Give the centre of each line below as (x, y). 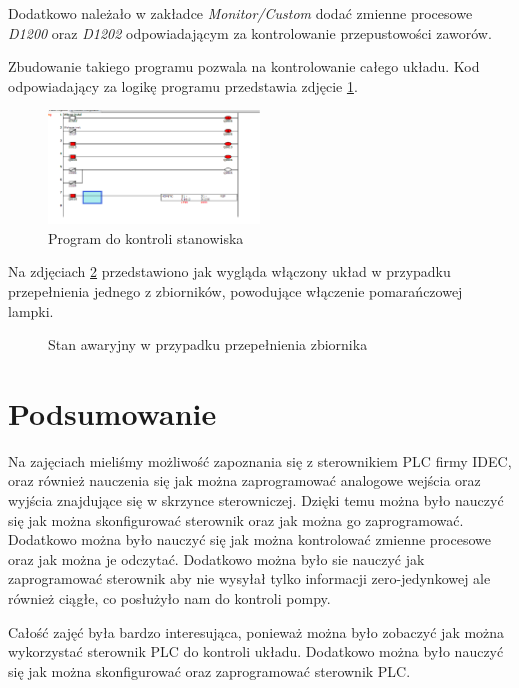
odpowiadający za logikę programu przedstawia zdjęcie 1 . (183, 85)
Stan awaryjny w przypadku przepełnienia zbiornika (208, 344)
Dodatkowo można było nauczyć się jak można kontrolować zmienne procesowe (249, 539)
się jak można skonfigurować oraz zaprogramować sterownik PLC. (209, 670)
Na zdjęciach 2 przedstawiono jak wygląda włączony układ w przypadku (229, 271)
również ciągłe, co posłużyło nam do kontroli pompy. (169, 597)
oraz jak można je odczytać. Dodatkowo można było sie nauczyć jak (216, 558)
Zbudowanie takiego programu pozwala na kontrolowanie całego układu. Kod (244, 66)
